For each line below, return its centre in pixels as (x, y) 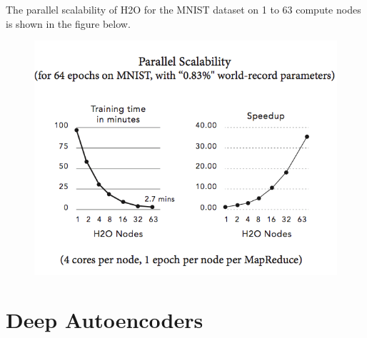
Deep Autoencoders (105, 320)
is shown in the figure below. (68, 23)
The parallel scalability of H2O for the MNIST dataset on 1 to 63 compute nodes (183, 9)
